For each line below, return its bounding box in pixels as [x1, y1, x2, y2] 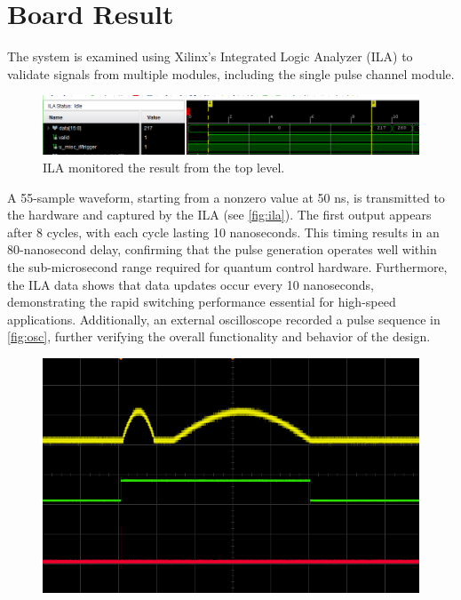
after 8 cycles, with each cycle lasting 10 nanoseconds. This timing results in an [7, 222, 440, 241]
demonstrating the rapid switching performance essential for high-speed [7, 292, 396, 311]
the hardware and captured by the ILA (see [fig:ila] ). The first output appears [7, 205, 432, 224]
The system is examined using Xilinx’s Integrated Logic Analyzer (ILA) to [7, 47, 413, 66]
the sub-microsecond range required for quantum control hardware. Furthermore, [7, 258, 448, 276]
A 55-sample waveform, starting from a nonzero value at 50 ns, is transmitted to [7, 188, 445, 206]
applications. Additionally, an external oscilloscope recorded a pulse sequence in [7, 309, 441, 328]
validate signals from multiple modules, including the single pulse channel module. [7, 64, 455, 83]
